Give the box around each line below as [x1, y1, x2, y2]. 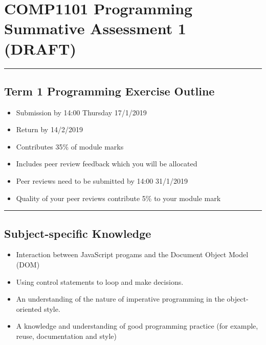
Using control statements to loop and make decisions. [16, 276, 184, 287]
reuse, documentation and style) [16, 331, 117, 341]
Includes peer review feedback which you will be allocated [16, 158, 197, 169]
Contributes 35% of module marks [16, 141, 124, 152]
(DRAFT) [4, 38, 76, 59]
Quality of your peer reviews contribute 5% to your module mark [16, 192, 221, 203]
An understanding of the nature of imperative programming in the [16, 293, 225, 304]
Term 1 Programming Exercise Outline [4, 83, 215, 98]
